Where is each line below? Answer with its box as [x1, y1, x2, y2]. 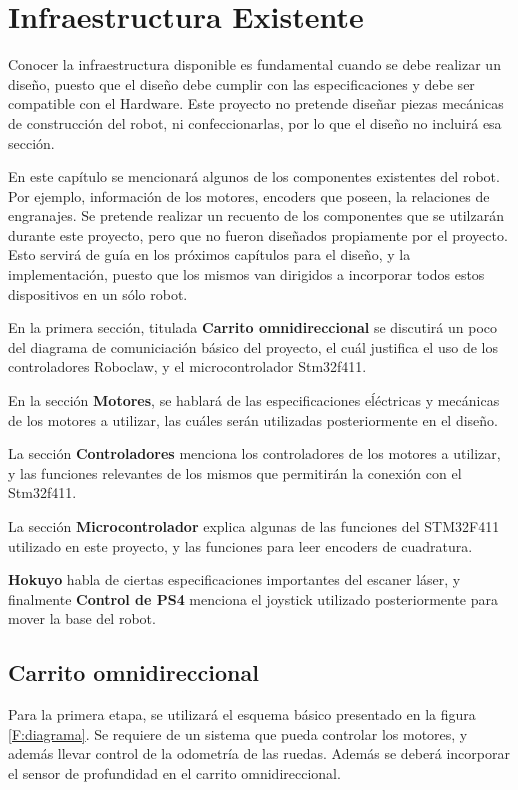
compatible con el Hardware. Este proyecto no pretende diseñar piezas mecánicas [8, 93, 504, 114]
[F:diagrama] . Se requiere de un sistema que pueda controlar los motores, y [8, 723, 468, 744]
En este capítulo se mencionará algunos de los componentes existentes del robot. [8, 166, 500, 187]
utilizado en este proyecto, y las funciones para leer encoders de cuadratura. [8, 535, 473, 556]
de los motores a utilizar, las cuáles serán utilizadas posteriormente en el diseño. [8, 409, 498, 430]
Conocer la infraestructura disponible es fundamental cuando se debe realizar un [8, 54, 501, 75]
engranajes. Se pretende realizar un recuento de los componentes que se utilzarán [8, 205, 504, 226]
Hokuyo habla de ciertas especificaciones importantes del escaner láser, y [8, 569, 461, 590]
